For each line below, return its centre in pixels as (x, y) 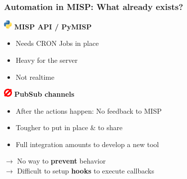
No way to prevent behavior (61, 161)
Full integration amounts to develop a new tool (87, 144)
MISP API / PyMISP (53, 26)
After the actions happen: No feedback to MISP (89, 110)
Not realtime (35, 77)
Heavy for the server (47, 60)
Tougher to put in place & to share (69, 127)
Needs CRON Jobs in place (57, 43)
